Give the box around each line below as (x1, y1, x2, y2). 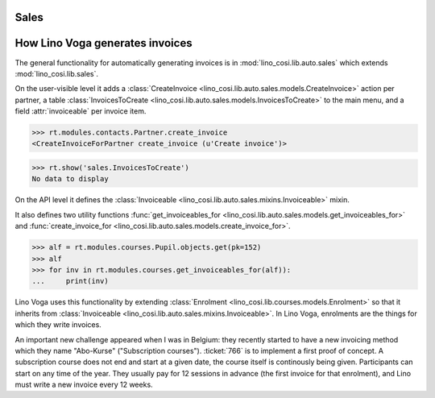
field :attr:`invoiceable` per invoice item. (14, 106, 147, 116)
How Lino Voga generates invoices (14, 36, 193, 50)
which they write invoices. (14, 320, 102, 330)
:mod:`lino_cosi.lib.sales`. (14, 68, 98, 78)
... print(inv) (31, 276, 109, 286)
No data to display (31, 174, 109, 184)
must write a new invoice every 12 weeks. (14, 379, 153, 390)
